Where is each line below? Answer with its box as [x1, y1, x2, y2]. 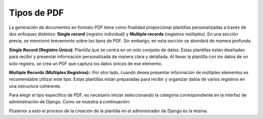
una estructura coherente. [9, 83, 61, 89]
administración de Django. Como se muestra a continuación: [9, 99, 131, 105]
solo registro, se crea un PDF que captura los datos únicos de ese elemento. [9, 60, 163, 66]
